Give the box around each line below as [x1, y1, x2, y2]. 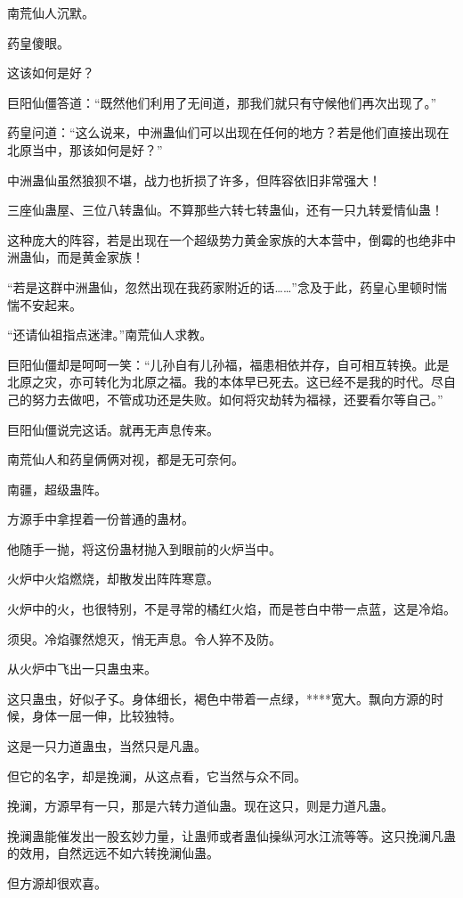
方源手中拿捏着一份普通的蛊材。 [7, 510, 194, 528]
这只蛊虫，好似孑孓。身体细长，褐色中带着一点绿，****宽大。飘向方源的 [7, 689, 431, 707]
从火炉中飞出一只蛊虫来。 [7, 659, 157, 678]
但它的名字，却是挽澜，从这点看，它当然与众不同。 [7, 766, 306, 785]
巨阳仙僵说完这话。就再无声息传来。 [7, 420, 219, 438]
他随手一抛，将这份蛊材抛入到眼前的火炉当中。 [7, 539, 281, 558]
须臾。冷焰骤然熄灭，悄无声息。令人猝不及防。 [7, 629, 281, 648]
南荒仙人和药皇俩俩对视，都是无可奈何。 [7, 450, 244, 469]
